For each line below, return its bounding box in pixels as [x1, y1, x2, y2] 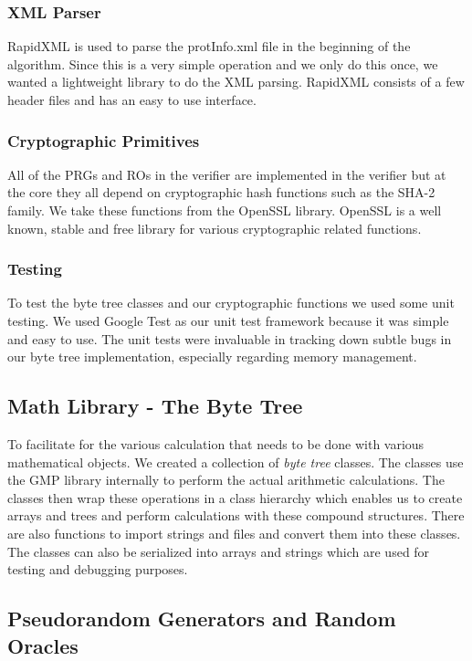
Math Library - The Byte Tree [7, 392, 303, 420]
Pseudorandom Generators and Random [7, 604, 396, 633]
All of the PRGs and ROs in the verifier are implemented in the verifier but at [7, 164, 446, 184]
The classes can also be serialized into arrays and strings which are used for [7, 541, 430, 561]
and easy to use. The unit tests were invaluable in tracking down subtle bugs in [7, 329, 452, 348]
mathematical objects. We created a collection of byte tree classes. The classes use [7, 452, 464, 471]
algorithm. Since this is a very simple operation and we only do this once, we [7, 54, 438, 73]
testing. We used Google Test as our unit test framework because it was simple [7, 311, 449, 330]
